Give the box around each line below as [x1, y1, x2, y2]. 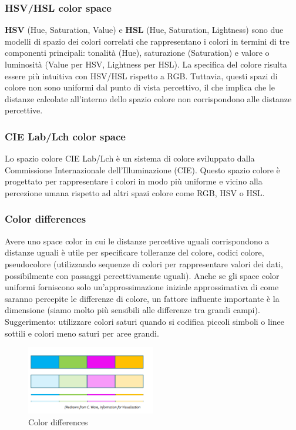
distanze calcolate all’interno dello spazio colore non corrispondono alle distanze [5, 92, 292, 105]
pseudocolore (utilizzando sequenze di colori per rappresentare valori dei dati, [5, 257, 283, 270]
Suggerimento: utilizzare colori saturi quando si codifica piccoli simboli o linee [5, 315, 285, 327]
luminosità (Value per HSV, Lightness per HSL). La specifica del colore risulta [5, 58, 287, 70]
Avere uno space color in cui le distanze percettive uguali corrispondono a [5, 234, 270, 247]
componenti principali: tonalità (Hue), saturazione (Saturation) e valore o [5, 46, 270, 59]
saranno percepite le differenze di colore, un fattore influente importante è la [5, 292, 280, 304]
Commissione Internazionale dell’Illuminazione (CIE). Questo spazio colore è [5, 163, 280, 176]
